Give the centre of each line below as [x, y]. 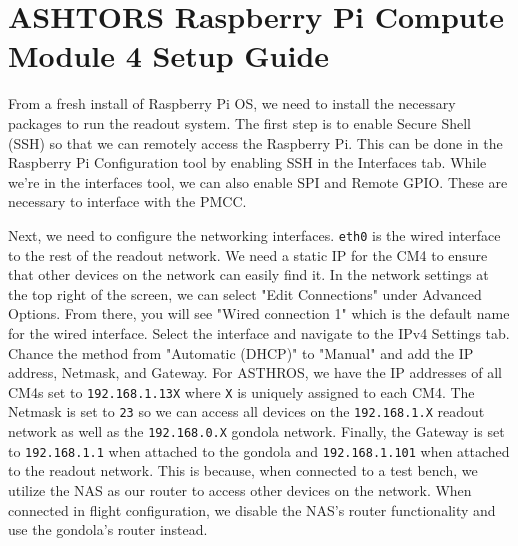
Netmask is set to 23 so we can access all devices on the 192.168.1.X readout [246, 411]
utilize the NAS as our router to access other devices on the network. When [240, 489]
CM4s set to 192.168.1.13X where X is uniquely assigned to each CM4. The [241, 391]
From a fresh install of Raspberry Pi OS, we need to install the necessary [232, 103]
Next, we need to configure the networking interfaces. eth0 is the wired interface [254, 234]
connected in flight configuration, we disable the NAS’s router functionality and [252, 509]
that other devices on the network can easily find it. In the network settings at [248, 274]
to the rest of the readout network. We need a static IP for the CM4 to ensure [248, 254]
